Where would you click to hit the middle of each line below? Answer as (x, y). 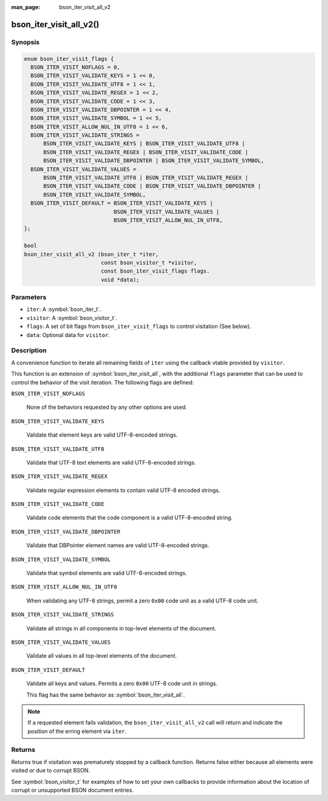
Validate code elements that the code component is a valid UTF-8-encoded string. (130, 518)
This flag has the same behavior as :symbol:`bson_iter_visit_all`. (106, 695)
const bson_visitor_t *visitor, (149, 262)
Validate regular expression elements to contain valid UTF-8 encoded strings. (123, 490)
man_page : (26, 7)
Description (29, 350)
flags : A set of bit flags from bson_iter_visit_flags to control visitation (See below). (139, 326)
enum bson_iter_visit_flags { (69, 59)
